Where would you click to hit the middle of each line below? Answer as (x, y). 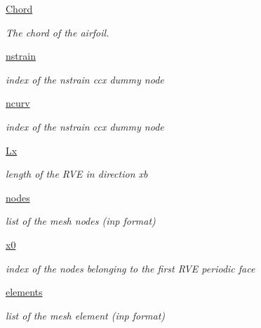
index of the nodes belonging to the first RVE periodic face (130, 268)
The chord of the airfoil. (58, 32)
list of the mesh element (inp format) (86, 315)
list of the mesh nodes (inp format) (81, 221)
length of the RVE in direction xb (77, 174)
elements (24, 292)
